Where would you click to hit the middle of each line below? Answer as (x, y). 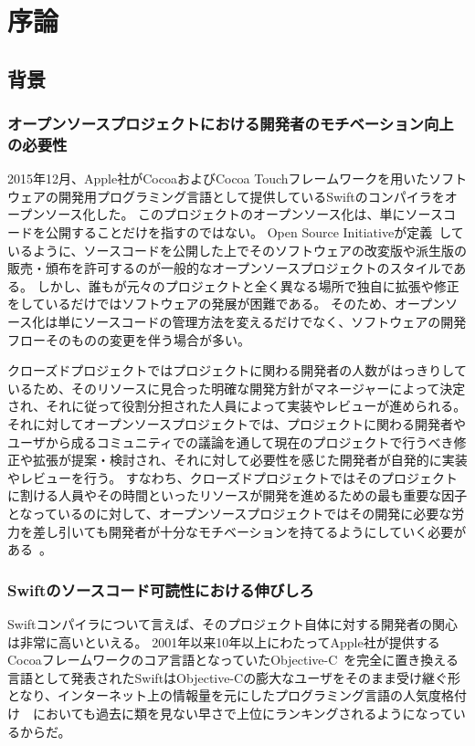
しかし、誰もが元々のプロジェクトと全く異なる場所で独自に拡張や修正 (248, 285)
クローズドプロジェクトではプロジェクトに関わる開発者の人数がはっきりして (237, 370)
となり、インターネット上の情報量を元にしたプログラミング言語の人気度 (225, 695)
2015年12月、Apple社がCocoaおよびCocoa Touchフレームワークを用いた (218, 179)
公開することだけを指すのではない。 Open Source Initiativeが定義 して (254, 232)
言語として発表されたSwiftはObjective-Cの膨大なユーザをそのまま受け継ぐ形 (234, 677)
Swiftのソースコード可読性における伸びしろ (161, 589)
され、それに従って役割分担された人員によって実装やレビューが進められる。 (237, 406)
